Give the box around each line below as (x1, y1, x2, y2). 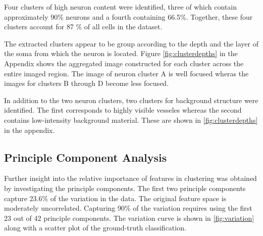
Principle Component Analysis (4, 149, 167, 165)
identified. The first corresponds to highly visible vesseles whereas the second (4, 105, 242, 115)
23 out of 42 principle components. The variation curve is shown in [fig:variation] (4, 212, 254, 223)
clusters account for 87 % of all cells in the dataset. (4, 21, 163, 32)
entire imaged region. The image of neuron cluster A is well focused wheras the (4, 68, 249, 78)
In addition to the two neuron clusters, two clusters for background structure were (4, 95, 258, 105)
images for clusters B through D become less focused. (4, 78, 169, 88)
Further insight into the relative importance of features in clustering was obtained (4, 173, 257, 183)
